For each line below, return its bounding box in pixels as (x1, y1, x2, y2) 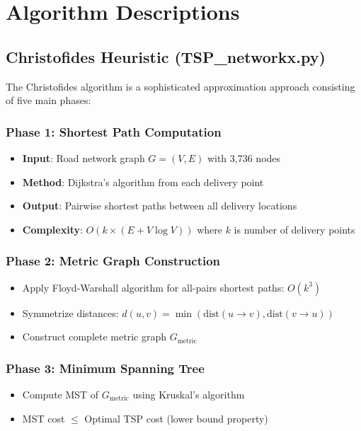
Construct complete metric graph (22, 329, 166, 344)
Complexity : (22, 222, 83, 236)
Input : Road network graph (22, 150, 145, 165)
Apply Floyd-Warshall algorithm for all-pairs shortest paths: (22, 280, 285, 294)
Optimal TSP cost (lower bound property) (84, 410, 268, 425)
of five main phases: (6, 93, 91, 108)
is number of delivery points (234, 222, 355, 236)
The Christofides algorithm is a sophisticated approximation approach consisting (6, 79, 355, 93)
